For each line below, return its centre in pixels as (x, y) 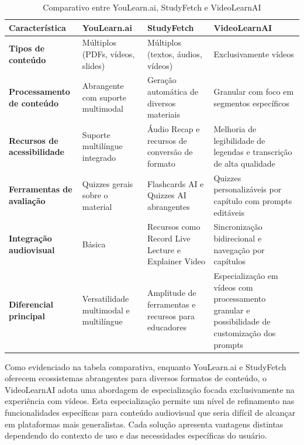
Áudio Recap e (173, 129)
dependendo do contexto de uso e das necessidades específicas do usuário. (136, 435)
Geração (162, 80)
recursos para (171, 315)
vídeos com (233, 287)
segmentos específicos (251, 103)
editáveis (229, 212)
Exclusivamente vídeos (254, 54)
